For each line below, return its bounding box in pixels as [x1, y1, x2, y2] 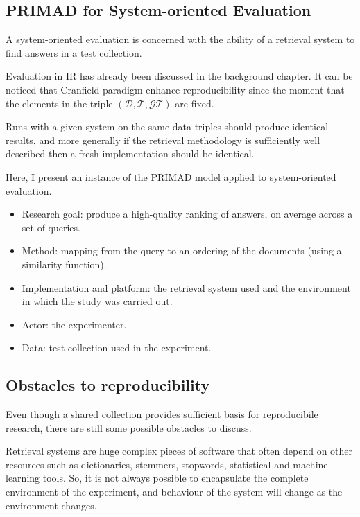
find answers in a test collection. [6, 45, 142, 60]
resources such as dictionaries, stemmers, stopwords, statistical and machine [6, 457, 328, 471]
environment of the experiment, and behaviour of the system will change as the [6, 484, 343, 499]
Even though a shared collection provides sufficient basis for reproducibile [6, 407, 318, 421]
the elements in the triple [6, 96, 113, 110]
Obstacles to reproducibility [6, 374, 210, 396]
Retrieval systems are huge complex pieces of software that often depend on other [6, 444, 353, 458]
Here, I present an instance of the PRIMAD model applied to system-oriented [6, 169, 336, 184]
